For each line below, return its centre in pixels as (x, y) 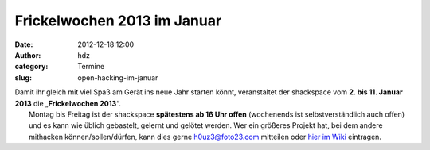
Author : (28, 55)
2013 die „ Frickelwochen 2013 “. (68, 103)
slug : (23, 77)
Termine (91, 67)
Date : (24, 44)
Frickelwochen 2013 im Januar (118, 21)
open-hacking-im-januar (118, 77)
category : (31, 67)
